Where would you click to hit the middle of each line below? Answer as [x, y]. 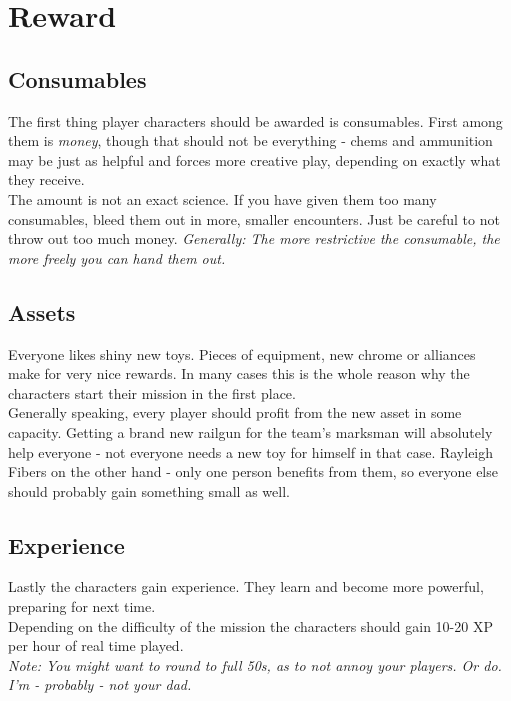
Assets [42, 311]
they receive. [46, 179]
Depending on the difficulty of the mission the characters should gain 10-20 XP [250, 625]
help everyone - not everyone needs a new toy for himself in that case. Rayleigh [251, 451]
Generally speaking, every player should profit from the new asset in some [235, 412]
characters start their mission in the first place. [152, 392]
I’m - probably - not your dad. [100, 684]
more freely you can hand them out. [117, 257]
